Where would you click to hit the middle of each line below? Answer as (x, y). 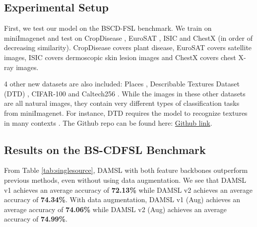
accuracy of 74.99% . (36, 219)
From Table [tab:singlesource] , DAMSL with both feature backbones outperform (126, 170)
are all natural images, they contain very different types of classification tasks (122, 103)
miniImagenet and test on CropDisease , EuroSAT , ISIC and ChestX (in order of (128, 38)
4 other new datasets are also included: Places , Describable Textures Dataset (122, 84)
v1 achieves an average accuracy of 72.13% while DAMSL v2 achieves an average (128, 189)
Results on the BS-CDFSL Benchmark (105, 149)
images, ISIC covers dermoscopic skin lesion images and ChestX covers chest (120, 57)
